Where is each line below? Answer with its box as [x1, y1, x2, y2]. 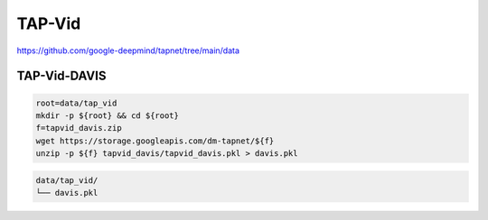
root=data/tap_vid [35, 97, 117, 108]
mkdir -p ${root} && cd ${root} [35, 110, 180, 121]
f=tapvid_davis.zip [35, 123, 122, 133]
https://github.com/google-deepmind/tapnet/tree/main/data [16, 45, 239, 56]
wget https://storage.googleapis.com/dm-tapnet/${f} [35, 135, 275, 146]
